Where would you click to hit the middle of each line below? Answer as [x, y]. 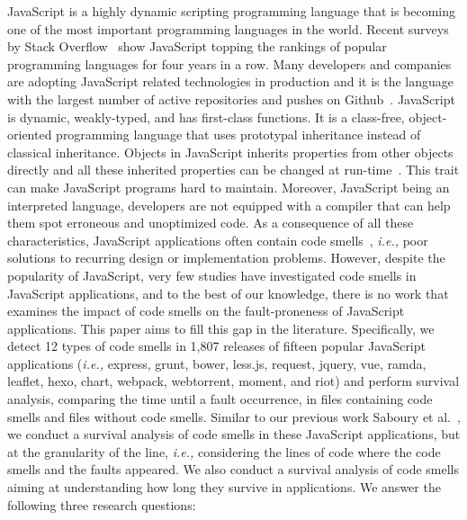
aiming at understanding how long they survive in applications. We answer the [224, 487]
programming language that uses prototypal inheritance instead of [238, 134]
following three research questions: [102, 504]
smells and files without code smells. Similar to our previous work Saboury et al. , [234, 416]
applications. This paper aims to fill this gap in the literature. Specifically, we [221, 328]
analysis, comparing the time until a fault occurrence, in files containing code [220, 399]
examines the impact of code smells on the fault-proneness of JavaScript [206, 311]
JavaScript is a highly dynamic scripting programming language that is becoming [232, 11]
